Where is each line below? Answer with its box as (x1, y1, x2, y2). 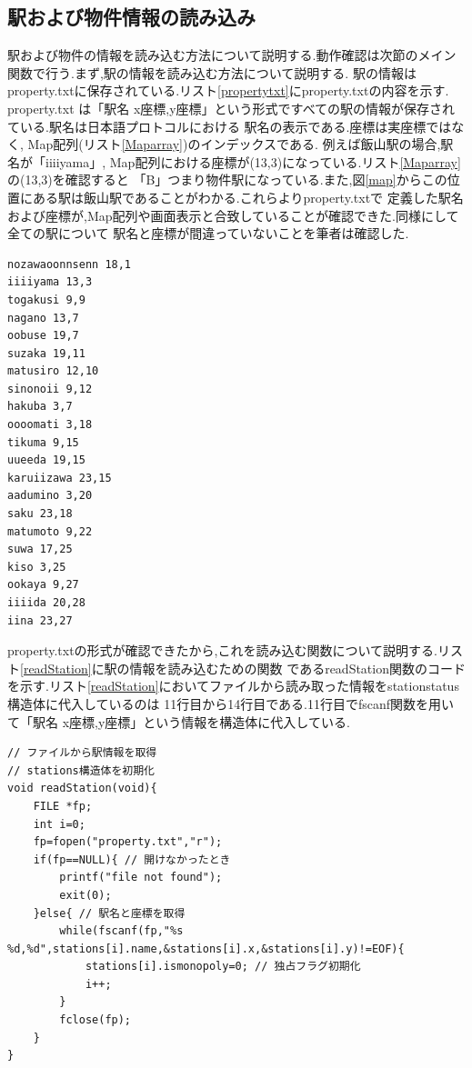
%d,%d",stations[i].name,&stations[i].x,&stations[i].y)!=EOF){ (7, 942, 405, 955)
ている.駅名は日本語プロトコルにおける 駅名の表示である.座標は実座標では (7, 116, 452, 135)
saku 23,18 (7, 507, 73, 521)
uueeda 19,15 (7, 454, 85, 467)
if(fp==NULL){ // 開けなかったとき (33, 853, 231, 866)
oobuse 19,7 (7, 329, 79, 343)
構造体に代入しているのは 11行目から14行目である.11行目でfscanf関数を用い (7, 694, 455, 713)
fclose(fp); (59, 1013, 132, 1027)
